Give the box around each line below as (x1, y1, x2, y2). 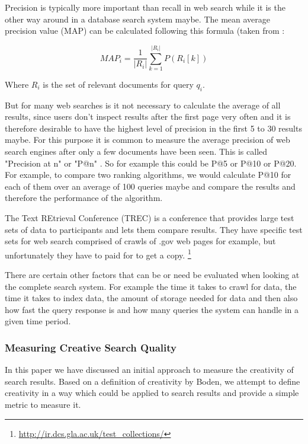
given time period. (5, 315, 71, 327)
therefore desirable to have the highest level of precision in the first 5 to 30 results (5, 122, 302, 134)
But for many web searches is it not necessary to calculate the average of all (5, 98, 281, 111)
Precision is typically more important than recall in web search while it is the (5, 1, 285, 13)
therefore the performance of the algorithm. (5, 191, 163, 204)
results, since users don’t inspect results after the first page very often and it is (5, 110, 291, 123)
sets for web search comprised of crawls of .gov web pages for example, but (5, 235, 276, 247)
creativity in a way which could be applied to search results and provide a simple (5, 386, 299, 399)
